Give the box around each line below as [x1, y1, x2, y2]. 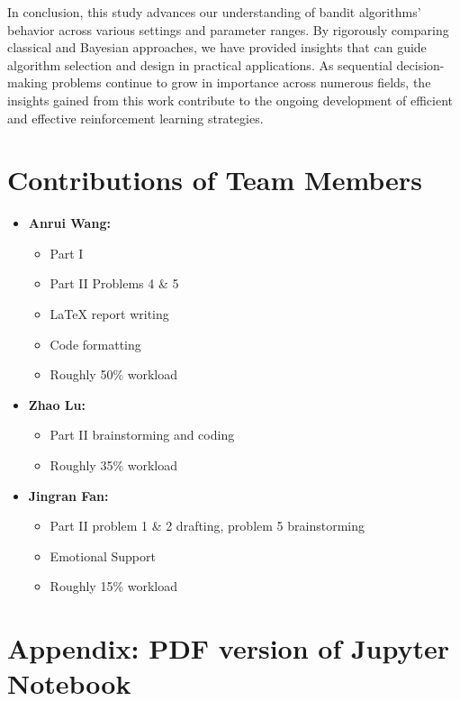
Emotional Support [50, 546, 156, 565]
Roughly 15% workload [50, 577, 178, 596]
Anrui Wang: [28, 214, 111, 232]
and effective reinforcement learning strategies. [7, 108, 264, 127]
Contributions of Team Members [7, 161, 422, 198]
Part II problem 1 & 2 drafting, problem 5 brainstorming [50, 516, 365, 535]
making [7, 73, 48, 92]
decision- [396, 55, 445, 74]
